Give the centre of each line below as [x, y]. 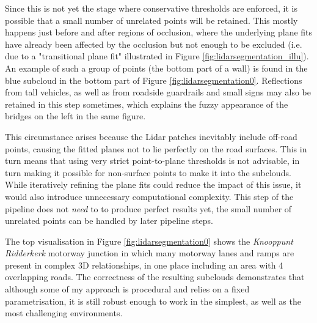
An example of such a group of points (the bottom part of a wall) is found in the [156, 68]
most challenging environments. [64, 313]
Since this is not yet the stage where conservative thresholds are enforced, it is [151, 8]
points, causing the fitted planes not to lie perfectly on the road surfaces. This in [156, 148]
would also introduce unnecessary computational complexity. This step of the [149, 196]
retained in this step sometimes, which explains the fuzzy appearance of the [147, 104]
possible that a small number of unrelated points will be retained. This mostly [151, 20]
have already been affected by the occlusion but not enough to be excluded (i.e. [154, 44]
